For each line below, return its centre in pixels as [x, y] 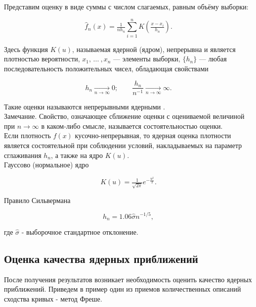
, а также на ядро [77, 155]
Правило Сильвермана [37, 200]
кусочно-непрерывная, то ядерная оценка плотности [153, 135]
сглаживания [23, 155]
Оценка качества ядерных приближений [101, 258]
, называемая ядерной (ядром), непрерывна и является [154, 49]
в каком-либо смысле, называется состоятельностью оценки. [132, 126]
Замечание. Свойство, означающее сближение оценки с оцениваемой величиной [124, 116]
